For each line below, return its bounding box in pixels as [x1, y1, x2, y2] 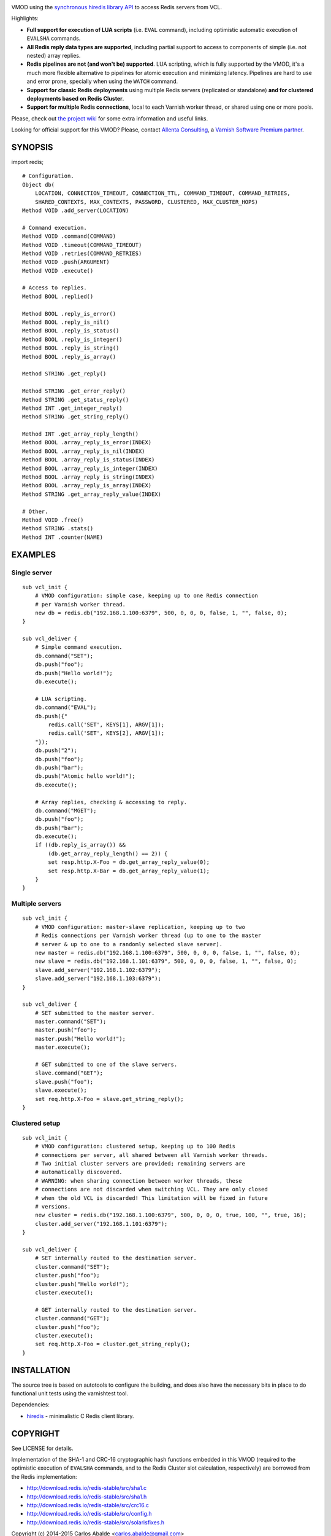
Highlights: [11, 15, 39, 22]
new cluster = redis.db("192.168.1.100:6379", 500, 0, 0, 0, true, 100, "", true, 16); [34, 1212, 306, 1219]
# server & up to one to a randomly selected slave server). [34, 941, 223, 947]
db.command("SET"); [34, 652, 94, 659]
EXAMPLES [11, 549, 56, 560]
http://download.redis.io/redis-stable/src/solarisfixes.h [26, 1518, 165, 1526]
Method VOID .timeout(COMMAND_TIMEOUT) [22, 241, 142, 248]
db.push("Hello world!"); [34, 670, 113, 676]
